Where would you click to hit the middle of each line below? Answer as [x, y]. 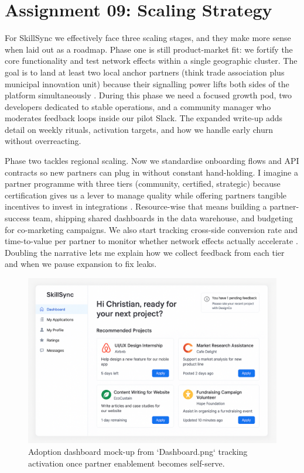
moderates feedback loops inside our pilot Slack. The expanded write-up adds [144, 118]
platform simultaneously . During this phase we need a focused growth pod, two [148, 95]
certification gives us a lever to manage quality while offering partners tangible [146, 195]
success [17, 218]
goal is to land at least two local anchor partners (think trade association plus [145, 72]
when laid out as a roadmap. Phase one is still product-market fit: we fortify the [149, 49]
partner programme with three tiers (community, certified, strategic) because [143, 184]
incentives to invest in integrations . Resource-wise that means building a [136, 206]
